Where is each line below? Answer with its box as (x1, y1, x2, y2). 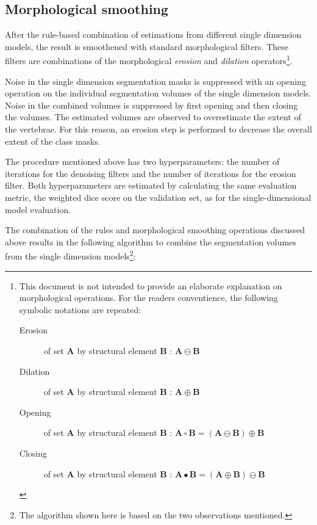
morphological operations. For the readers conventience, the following (19, 291, 278, 304)
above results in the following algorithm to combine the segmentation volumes (5, 235, 296, 248)
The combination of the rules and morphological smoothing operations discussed (5, 223, 305, 236)
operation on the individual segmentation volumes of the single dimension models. (5, 87, 312, 100)
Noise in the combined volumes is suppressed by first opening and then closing (5, 98, 298, 111)
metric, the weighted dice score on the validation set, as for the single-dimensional (5, 190, 312, 203)
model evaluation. (5, 203, 71, 215)
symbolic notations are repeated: (19, 303, 141, 316)
